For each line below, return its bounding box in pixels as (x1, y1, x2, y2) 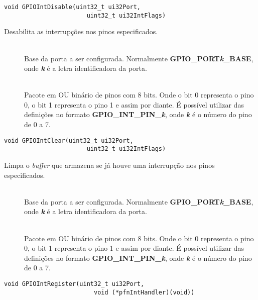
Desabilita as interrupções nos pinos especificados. (4, 26, 158, 37)
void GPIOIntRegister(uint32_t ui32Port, (4, 280, 145, 287)
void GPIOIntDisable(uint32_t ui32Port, (4, 4, 141, 11)
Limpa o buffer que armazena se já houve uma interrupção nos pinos (4, 159, 215, 170)
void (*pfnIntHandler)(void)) (93, 288, 195, 296)
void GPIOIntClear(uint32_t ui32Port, (4, 137, 134, 144)
